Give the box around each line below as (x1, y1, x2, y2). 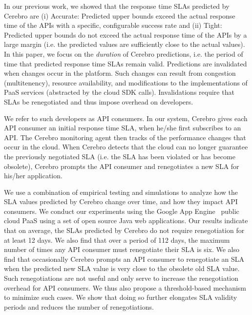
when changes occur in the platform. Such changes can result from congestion (4, 68, 236, 78)
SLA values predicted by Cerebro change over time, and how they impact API (4, 196, 238, 207)
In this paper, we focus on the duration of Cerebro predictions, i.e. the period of (4, 48, 243, 59)
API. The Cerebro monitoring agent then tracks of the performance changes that (4, 132, 246, 142)
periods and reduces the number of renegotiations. (4, 301, 154, 312)
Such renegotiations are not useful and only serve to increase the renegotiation (4, 273, 239, 283)
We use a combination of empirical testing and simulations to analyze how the (4, 187, 238, 197)
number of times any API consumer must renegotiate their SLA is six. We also (4, 244, 240, 254)
